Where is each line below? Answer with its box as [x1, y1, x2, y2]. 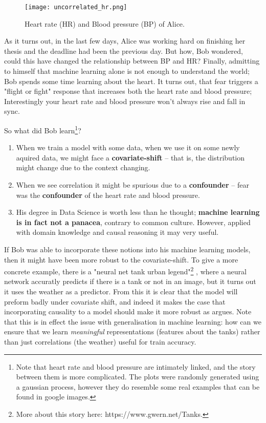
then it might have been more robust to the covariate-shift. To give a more [4, 254, 238, 265]
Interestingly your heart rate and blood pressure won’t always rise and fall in [4, 95, 246, 106]
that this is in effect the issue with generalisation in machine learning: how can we [4, 316, 261, 327]
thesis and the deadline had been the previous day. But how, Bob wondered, [4, 45, 243, 56]
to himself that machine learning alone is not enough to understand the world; [4, 66, 250, 76]
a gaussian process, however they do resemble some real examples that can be [16, 381, 260, 392]
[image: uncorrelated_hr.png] [25, 4, 127, 11]
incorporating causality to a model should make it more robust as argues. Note [4, 306, 252, 317]
